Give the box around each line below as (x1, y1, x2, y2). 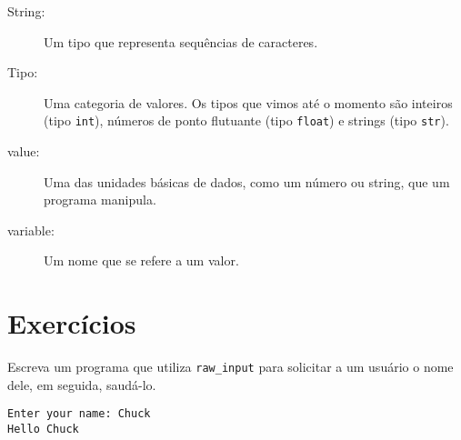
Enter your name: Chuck (7, 407, 151, 421)
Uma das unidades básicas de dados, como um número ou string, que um (44, 172, 450, 191)
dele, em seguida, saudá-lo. (7, 375, 156, 394)
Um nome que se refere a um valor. (44, 251, 239, 270)
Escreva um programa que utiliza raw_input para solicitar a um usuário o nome (7, 357, 454, 376)
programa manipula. (44, 190, 156, 209)
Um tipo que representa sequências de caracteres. (44, 32, 318, 51)
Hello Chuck (7, 423, 79, 436)
